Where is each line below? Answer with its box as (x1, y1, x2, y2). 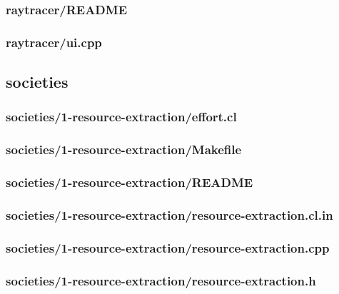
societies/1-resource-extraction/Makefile (6, 141, 242, 158)
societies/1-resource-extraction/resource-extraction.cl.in (6, 206, 333, 223)
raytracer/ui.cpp (6, 33, 102, 51)
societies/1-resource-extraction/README (6, 173, 253, 191)
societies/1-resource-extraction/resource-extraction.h (6, 271, 316, 289)
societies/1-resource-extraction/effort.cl (6, 108, 237, 126)
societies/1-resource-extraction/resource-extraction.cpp (6, 238, 330, 256)
